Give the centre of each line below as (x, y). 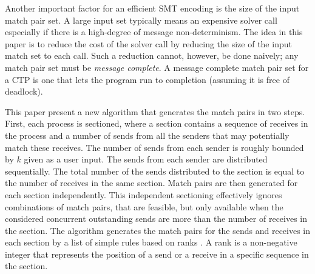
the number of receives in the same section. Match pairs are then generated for (151, 183)
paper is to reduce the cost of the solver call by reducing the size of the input (148, 43)
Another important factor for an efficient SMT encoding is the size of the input (152, 8)
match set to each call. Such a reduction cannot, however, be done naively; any (152, 55)
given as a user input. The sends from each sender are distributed (146, 159)
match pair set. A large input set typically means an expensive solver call (141, 20)
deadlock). (24, 91)
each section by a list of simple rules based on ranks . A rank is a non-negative (151, 242)
